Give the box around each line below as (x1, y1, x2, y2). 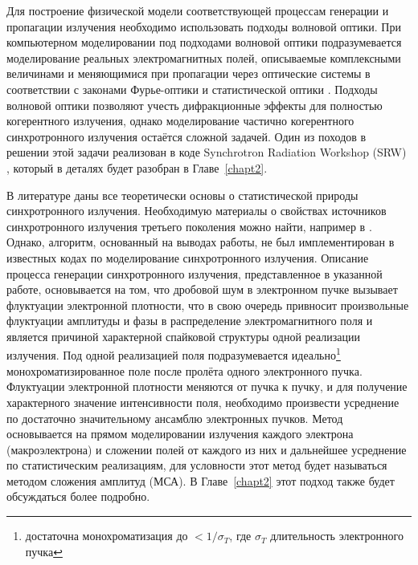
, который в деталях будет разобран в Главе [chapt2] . (6, 159, 268, 176)
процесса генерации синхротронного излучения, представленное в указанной (6, 265, 383, 282)
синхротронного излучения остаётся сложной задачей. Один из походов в (6, 128, 367, 144)
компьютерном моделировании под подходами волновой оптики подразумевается (6, 34, 402, 51)
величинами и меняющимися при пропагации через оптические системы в (6, 65, 371, 82)
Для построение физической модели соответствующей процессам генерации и (6, 2, 389, 18)
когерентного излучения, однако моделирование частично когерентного (6, 112, 354, 129)
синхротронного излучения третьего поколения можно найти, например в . (6, 217, 372, 234)
